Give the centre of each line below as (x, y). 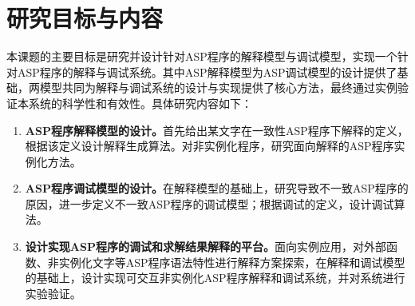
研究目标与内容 (85, 18)
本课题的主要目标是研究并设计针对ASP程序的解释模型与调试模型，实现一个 (202, 56)
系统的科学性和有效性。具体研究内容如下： (140, 103)
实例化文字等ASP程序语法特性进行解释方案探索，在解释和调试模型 (232, 262)
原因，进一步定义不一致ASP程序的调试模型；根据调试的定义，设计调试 (209, 203)
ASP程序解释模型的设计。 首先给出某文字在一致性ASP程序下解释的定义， (217, 130)
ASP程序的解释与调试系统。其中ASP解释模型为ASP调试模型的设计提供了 (207, 72)
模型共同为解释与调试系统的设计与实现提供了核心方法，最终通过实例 (218, 87)
